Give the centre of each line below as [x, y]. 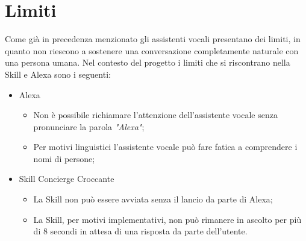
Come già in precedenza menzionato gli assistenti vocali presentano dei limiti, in [153, 39]
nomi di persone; [64, 158]
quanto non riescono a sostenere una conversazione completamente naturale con [152, 50]
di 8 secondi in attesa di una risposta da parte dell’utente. [140, 231]
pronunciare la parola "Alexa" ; [89, 126]
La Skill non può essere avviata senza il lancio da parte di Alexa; [153, 199]
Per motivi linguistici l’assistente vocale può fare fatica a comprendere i [165, 147]
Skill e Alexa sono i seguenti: [58, 74]
